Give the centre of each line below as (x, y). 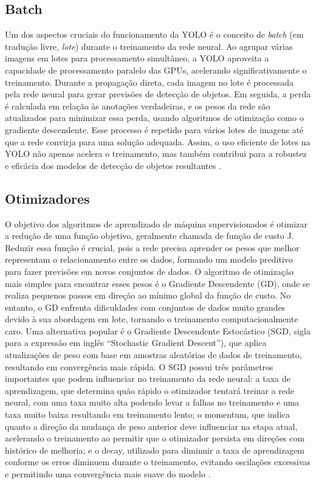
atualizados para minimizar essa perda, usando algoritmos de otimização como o (154, 118)
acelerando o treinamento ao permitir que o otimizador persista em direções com (155, 438)
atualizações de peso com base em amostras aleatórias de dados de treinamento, (153, 355)
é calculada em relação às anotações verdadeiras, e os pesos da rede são (138, 105)
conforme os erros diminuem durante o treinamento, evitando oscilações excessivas (158, 462)
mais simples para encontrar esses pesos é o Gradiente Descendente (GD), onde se (157, 283)
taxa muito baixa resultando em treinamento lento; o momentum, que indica (147, 414)
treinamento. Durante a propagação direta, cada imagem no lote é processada (149, 82)
